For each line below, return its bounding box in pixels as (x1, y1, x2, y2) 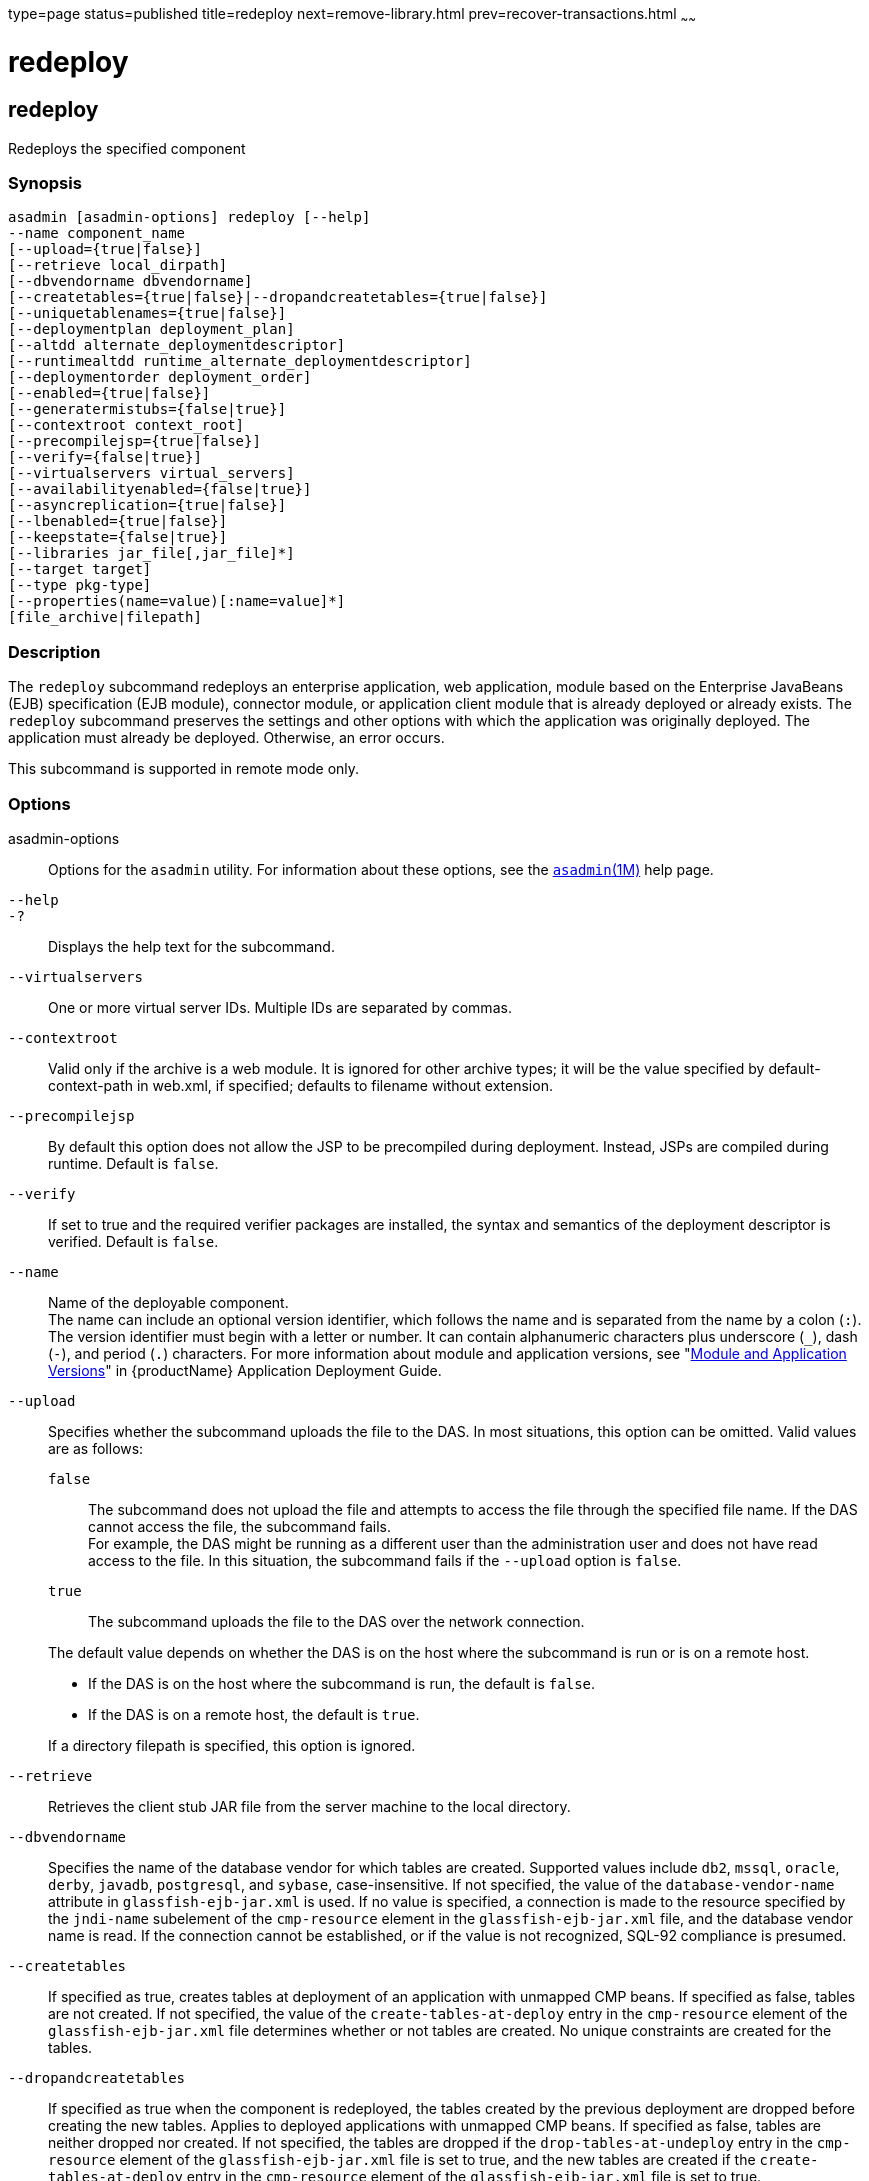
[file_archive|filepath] (8, 609, 202, 626)
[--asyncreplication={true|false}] (8, 497, 287, 514)
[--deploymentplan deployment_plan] (8, 321, 295, 338)
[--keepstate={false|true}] (8, 529, 228, 546)
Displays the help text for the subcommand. (48, 937, 335, 955)
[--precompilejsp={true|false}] (8, 433, 261, 450)
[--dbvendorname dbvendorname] (8, 273, 253, 290)
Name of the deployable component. (48, 1293, 289, 1311)
